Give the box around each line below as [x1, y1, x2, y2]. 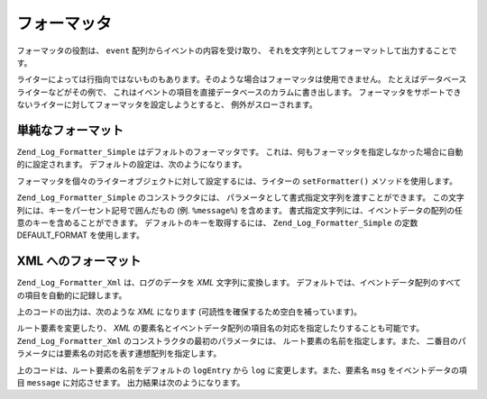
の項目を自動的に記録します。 [16, 289, 127, 301]
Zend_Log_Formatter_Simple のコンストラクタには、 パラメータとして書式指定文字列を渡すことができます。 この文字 [16, 192, 464, 203]
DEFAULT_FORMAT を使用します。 [16, 230, 144, 240]
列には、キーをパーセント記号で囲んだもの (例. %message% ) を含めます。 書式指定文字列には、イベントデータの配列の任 [16, 204, 464, 215]
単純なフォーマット [16, 122, 124, 138]
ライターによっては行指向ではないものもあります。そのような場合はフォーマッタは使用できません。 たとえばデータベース [16, 74, 467, 85]
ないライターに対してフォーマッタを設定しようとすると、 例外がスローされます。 [16, 99, 317, 110]
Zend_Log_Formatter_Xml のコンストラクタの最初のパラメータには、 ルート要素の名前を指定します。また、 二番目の [16, 335, 459, 346]
